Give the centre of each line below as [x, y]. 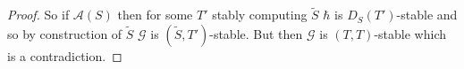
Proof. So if [38, 15]
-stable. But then [256, 33]
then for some [155, 15]
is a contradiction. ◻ [65, 55]
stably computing [260, 15]
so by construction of [65, 33]
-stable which [410, 33]
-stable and [427, 15]
